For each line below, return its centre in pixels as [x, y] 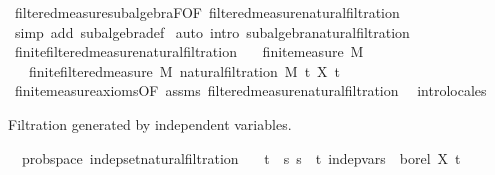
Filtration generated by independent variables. [150, 123]
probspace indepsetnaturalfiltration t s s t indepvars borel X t [241, 157]
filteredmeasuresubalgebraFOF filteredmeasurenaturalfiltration [207, 12]
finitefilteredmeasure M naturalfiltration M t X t [184, 70]
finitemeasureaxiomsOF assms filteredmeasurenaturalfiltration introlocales [250, 90]
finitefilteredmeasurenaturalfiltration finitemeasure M [189, 51]
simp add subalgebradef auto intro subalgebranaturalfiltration [212, 31]
